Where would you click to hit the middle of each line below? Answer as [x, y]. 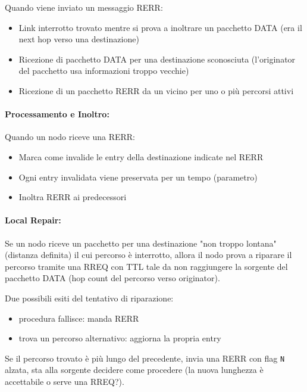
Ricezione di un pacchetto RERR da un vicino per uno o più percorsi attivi [156, 90]
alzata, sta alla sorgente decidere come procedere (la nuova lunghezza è [134, 370]
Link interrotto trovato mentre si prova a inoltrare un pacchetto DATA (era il [160, 27]
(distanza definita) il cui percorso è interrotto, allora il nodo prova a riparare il [148, 255]
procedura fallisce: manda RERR [79, 318]
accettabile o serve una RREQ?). [65, 381]
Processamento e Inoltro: [57, 114]
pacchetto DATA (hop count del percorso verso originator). [112, 278]
